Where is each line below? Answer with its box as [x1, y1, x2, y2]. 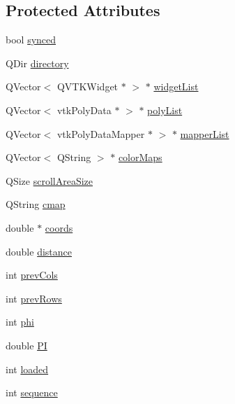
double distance [6, 244, 72, 258]
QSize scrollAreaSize [6, 173, 93, 188]
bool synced [6, 32, 56, 47]
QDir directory [6, 55, 69, 70]
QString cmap [6, 197, 66, 211]
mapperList [180, 126, 229, 141]
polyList [147, 102, 183, 117]
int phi [6, 314, 34, 329]
